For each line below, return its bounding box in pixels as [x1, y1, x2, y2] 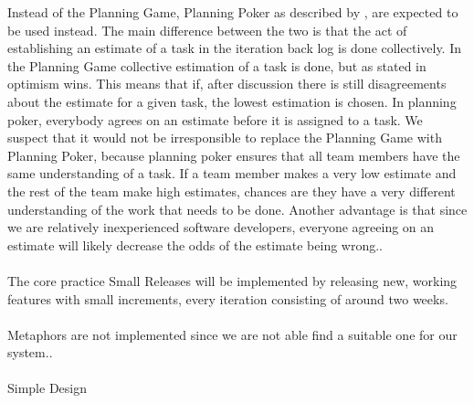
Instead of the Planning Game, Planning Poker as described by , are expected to [7, 3, 458, 21]
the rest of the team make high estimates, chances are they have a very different [7, 181, 456, 200]
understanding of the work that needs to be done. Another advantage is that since [7, 199, 468, 218]
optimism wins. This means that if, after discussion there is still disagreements [7, 74, 447, 93]
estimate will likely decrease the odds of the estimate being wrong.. [7, 235, 384, 254]
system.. [7, 343, 53, 362]
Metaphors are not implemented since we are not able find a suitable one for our [7, 324, 458, 344]
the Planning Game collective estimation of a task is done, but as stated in [7, 56, 427, 75]
